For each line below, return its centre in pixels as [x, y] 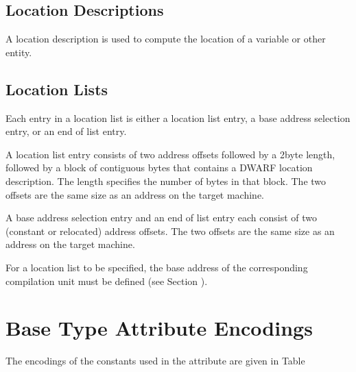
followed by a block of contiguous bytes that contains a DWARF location [159, 168]
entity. [19, 52]
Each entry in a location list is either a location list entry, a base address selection [178, 117]
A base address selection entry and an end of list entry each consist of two [162, 218]
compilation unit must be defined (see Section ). [107, 281]
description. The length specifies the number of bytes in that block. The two [166, 181]
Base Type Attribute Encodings [159, 328]
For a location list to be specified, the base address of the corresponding [157, 267]
